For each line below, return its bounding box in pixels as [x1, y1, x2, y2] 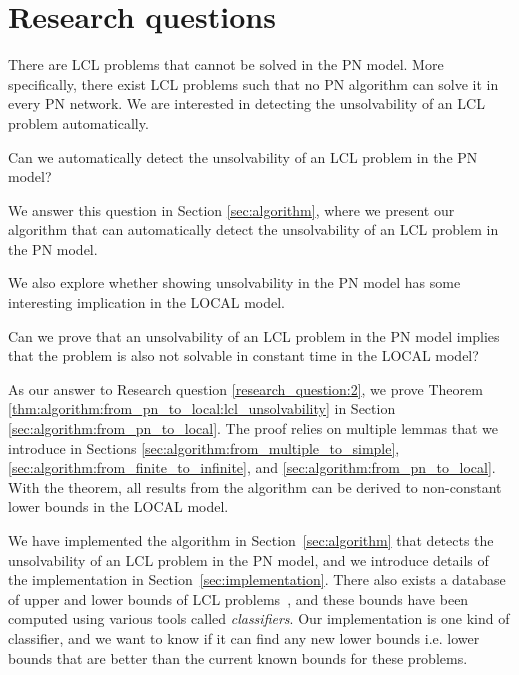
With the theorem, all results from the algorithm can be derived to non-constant [8, 476, 502, 497]
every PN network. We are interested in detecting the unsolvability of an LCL [8, 93, 485, 114]
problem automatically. [8, 112, 149, 133]
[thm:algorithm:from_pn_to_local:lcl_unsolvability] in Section [8, 398, 396, 419]
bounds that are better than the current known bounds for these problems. [8, 647, 468, 668]
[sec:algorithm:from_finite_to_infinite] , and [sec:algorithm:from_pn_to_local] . [8, 457, 496, 478]
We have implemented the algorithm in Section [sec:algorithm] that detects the [8, 530, 494, 550]
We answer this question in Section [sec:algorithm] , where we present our [8, 199, 455, 220]
